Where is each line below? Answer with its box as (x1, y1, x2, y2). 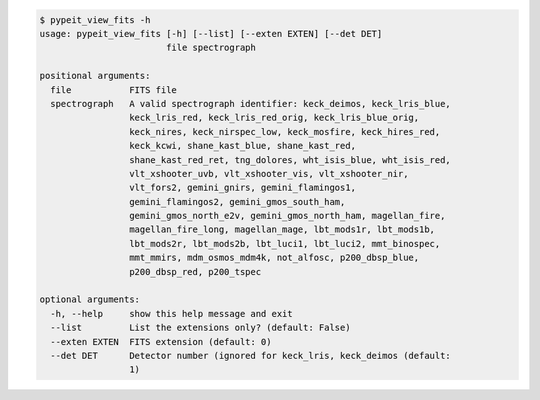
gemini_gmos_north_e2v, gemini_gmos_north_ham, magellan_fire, (128, 210, 446, 222)
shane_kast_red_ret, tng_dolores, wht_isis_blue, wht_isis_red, (128, 154, 452, 165)
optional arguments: (39, 294, 140, 305)
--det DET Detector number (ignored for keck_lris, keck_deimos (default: (50, 350, 452, 361)
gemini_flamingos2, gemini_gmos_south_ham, (128, 196, 346, 207)
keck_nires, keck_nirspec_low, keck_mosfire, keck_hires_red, (128, 126, 441, 137)
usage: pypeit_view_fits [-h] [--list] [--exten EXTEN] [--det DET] (39, 28, 383, 39)
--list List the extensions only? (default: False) (50, 322, 351, 334)
